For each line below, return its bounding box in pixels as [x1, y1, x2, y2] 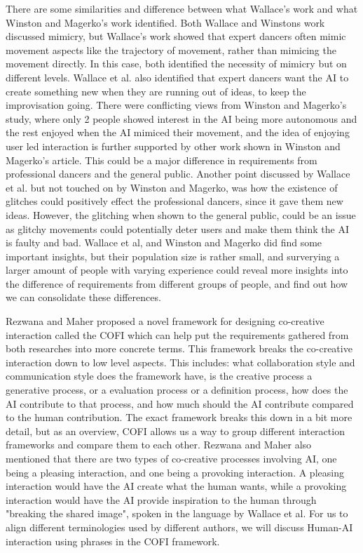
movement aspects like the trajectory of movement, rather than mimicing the [6, 42, 336, 57]
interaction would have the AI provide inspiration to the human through [6, 492, 317, 507]
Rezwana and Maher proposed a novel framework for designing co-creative [6, 314, 324, 328]
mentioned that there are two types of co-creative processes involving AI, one [6, 451, 337, 465]
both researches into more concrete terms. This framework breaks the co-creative [6, 341, 352, 356]
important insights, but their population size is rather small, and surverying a [6, 248, 340, 263]
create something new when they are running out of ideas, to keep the [6, 84, 306, 98]
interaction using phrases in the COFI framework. [6, 533, 220, 548]
